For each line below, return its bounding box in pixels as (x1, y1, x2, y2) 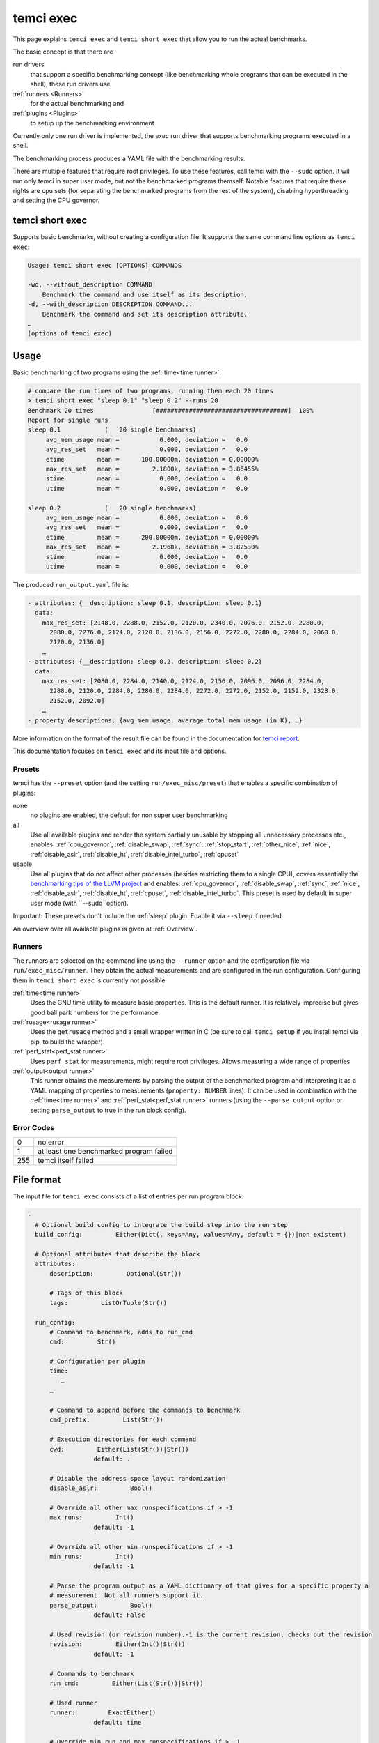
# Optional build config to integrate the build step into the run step (35, 1221, 289, 1228)
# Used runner (49, 1698, 97, 1707)
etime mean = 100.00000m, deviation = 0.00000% (45, 455, 259, 463)
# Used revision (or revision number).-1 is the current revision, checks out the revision (49, 1631, 372, 1638)
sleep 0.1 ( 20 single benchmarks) (27, 426, 197, 434)
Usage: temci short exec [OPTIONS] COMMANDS (27, 261, 182, 269)
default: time (93, 1719, 142, 1726)
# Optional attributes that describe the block (35, 1250, 200, 1258)
